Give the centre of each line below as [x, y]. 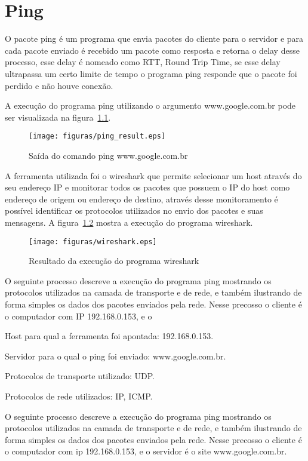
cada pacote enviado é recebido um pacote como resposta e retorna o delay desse [152, 50]
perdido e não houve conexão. [59, 85]
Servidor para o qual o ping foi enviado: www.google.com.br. [115, 356]
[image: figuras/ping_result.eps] [97, 136]
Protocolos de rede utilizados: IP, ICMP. [79, 396]
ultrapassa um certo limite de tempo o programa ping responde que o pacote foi [151, 73]
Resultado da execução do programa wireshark [114, 261]
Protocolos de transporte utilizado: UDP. [80, 376]
